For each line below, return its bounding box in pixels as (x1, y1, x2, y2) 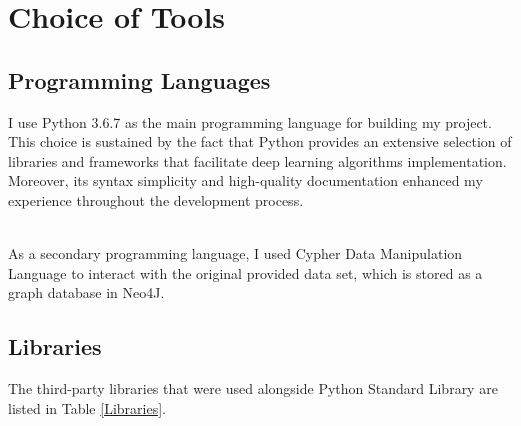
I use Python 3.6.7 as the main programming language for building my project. (8, 111, 492, 132)
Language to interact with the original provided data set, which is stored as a (8, 262, 483, 283)
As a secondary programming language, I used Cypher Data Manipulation (8, 243, 463, 264)
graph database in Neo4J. (8, 282, 165, 303)
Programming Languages (8, 64, 271, 95)
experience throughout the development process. (8, 189, 304, 210)
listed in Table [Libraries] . (8, 397, 166, 418)
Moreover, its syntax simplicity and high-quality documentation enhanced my (8, 170, 483, 191)
